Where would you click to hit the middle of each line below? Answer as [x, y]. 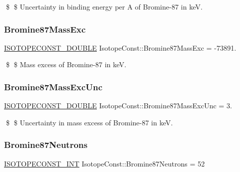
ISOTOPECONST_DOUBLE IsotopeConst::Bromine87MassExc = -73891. [120, 47]
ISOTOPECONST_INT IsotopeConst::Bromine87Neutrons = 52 [104, 163]
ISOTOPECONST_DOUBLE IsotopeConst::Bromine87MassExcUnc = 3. [118, 106]
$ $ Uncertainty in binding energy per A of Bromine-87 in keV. [104, 7]
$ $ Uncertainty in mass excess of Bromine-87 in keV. [89, 122]
